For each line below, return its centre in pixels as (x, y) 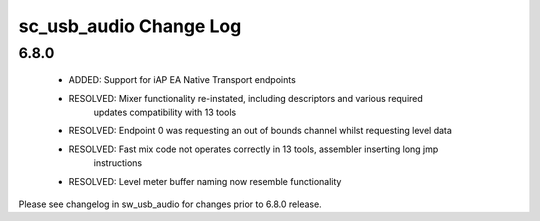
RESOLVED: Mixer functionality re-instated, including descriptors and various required (246, 98)
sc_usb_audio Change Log (130, 26)
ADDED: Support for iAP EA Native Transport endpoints (182, 80)
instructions (118, 163)
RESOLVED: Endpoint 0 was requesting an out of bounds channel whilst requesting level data (260, 131)
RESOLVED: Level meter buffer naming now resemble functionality (205, 181)
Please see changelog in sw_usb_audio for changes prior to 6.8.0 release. (170, 204)
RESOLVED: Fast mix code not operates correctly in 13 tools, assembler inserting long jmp (253, 149)
